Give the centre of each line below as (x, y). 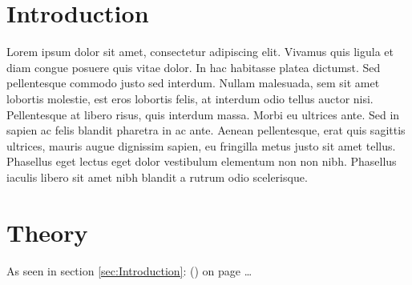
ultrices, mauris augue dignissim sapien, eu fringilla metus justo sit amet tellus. (201, 145)
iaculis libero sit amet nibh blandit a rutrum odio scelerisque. (157, 177)
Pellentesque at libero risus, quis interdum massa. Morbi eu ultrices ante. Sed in (203, 114)
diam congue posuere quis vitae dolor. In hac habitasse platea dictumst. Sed (194, 67)
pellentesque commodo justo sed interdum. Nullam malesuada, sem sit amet (193, 83)
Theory (47, 232)
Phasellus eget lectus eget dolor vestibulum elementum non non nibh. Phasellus (202, 161)
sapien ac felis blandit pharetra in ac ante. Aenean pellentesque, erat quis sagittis (206, 130)
